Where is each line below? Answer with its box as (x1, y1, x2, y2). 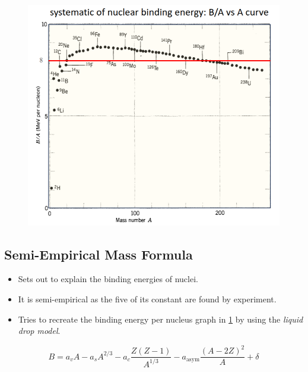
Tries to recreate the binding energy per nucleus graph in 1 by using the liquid (18, 312, 303, 325)
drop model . (18, 324, 61, 337)
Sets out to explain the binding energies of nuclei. (18, 273, 198, 285)
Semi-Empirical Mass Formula (4, 245, 193, 263)
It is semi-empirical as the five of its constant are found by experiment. (18, 293, 277, 305)
